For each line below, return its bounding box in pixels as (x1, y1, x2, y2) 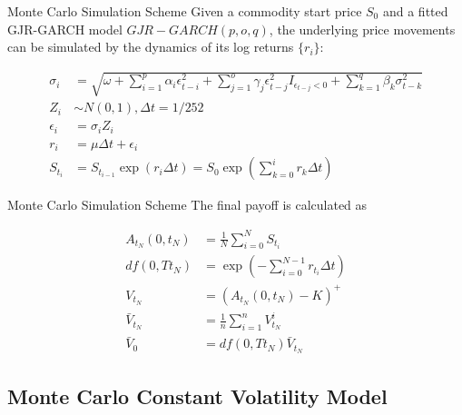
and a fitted (382, 2, 448, 20)
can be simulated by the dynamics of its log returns (7, 37, 294, 56)
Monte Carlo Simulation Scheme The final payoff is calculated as (7, 195, 368, 214)
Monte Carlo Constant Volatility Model (7, 381, 388, 410)
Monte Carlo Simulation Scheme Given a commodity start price (7, 2, 362, 20)
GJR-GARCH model (7, 19, 123, 38)
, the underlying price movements (269, 19, 456, 38)
